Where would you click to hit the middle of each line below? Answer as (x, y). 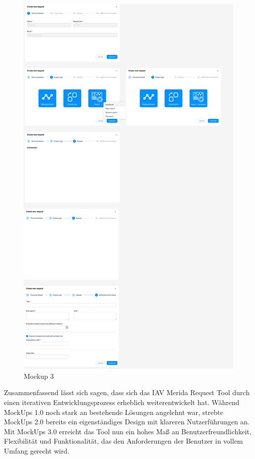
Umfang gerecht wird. (37, 450)
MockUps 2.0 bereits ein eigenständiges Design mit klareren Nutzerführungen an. (127, 422)
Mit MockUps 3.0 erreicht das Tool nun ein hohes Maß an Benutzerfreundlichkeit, (128, 431)
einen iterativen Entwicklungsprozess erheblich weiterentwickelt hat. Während (122, 402)
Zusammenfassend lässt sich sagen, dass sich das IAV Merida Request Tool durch (127, 392)
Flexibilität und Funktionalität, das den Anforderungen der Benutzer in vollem (124, 441)
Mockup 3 (39, 376)
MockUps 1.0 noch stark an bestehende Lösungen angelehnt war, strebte (114, 412)
